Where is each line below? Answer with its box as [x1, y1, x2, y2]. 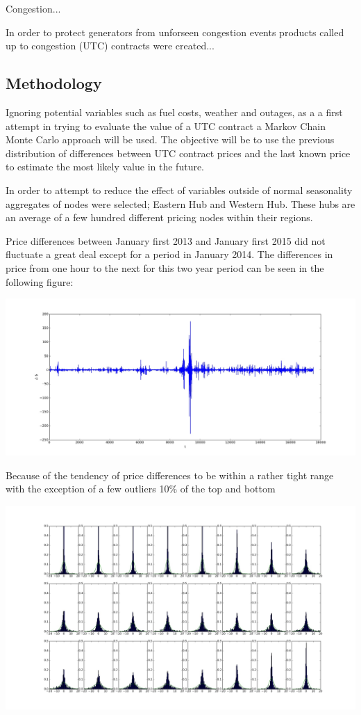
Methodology [6, 72, 102, 94]
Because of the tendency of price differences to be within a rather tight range [6, 467, 334, 482]
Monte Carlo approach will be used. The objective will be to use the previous [6, 132, 335, 147]
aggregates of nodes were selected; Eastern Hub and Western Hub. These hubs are [6, 196, 355, 211]
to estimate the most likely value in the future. [6, 159, 205, 174]
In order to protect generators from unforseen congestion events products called [6, 24, 344, 39]
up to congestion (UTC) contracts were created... [6, 38, 215, 53]
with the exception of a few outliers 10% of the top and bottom [6, 481, 276, 496]
